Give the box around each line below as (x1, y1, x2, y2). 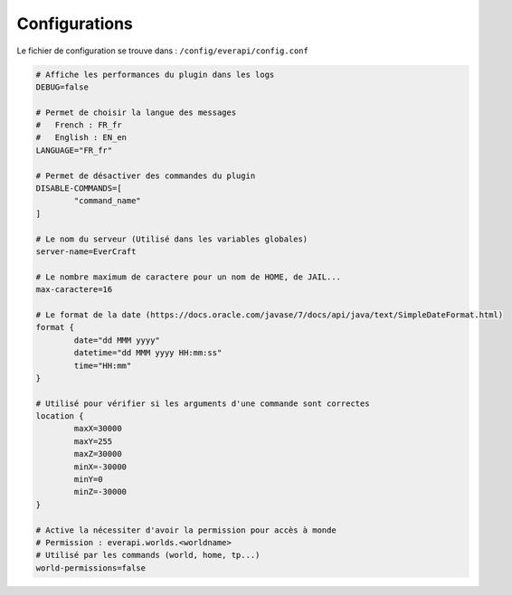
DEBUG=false (35, 81, 90, 92)
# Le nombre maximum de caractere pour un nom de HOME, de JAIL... (35, 271, 342, 282)
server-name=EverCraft (35, 247, 137, 257)
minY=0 (73, 475, 103, 485)
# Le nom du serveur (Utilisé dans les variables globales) (35, 233, 308, 244)
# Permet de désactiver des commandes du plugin (35, 170, 256, 181)
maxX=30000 (73, 423, 122, 434)
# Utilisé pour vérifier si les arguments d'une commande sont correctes (35, 398, 370, 409)
